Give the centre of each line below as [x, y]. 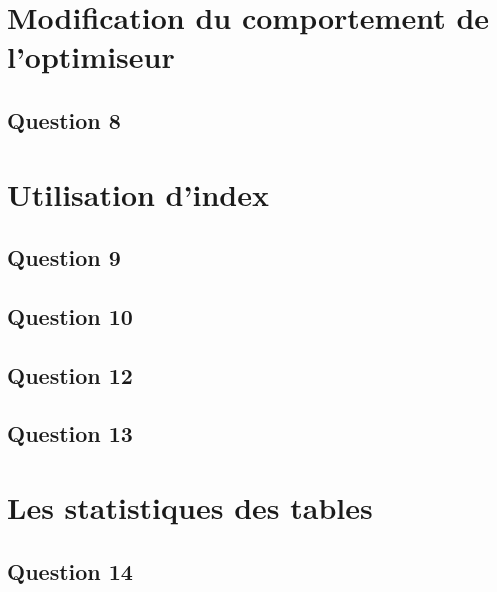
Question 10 [70, 315]
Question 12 [70, 374]
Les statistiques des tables [190, 507]
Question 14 [70, 570]
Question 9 [64, 257]
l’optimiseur [91, 56]
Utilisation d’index [138, 193]
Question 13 [70, 433]
